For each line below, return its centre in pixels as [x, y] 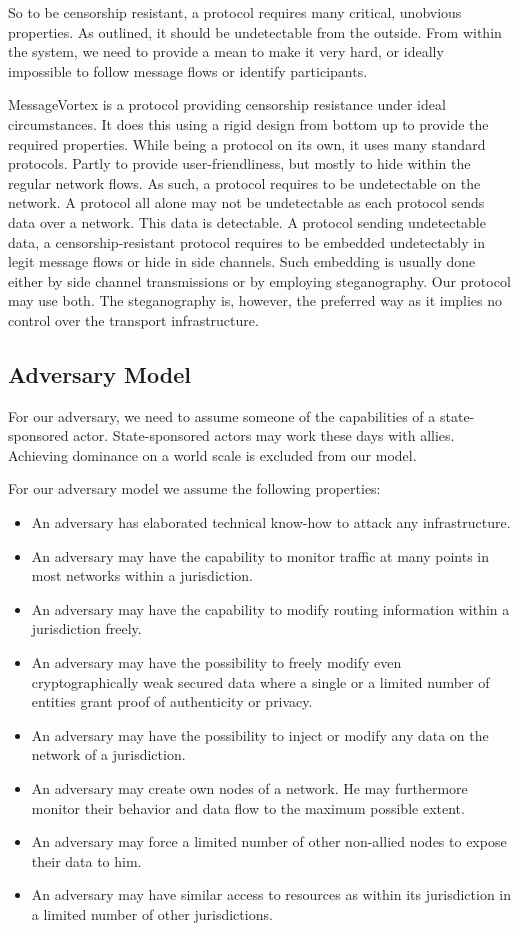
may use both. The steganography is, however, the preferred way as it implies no [255, 300]
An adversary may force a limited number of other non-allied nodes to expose [269, 841]
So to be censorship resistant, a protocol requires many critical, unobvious [235, 12]
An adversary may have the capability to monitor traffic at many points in [260, 555]
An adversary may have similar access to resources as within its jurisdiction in [271, 894]
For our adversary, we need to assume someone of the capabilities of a [222, 415]
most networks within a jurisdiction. [142, 575]
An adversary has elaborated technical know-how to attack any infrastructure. [271, 522]
